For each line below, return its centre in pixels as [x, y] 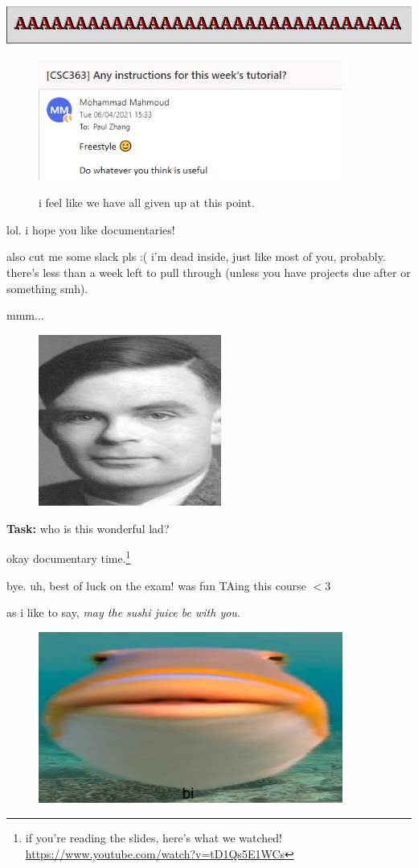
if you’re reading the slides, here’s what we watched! [154, 838]
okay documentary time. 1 [69, 557]
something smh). [47, 288]
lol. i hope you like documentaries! [91, 229]
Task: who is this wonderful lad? [88, 528]
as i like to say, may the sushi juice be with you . [123, 612]
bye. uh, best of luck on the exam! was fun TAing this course [156, 585]
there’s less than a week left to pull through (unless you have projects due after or [209, 272]
